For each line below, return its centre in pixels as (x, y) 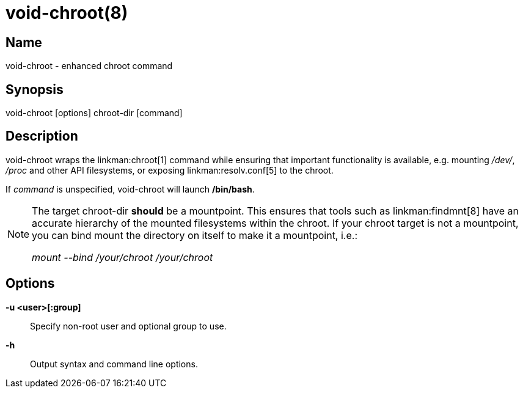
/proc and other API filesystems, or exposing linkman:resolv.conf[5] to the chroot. (170, 170)
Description (42, 136)
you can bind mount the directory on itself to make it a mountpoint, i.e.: (195, 235)
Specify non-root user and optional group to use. (128, 326)
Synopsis (35, 89)
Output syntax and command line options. (114, 364)
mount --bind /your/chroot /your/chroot (123, 257)
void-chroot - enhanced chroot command (89, 66)
